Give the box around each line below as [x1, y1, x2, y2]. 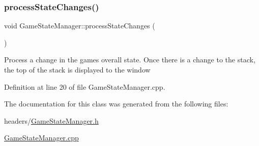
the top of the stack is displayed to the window [4, 64, 151, 75]
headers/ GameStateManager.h [4, 115, 99, 126]
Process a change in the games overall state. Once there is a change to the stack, [4, 54, 255, 65]
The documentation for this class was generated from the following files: [4, 98, 228, 109]
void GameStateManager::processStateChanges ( [4, 20, 155, 31]
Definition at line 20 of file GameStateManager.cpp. [4, 81, 165, 92]
